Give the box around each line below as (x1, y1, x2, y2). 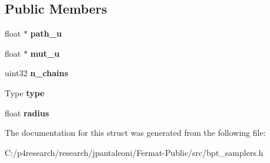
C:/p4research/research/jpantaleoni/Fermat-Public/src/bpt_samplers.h (5, 146, 264, 158)
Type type (5, 86, 45, 99)
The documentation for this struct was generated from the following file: (5, 126, 266, 139)
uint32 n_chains (5, 67, 68, 79)
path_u (30, 27, 62, 40)
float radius (5, 106, 50, 119)
